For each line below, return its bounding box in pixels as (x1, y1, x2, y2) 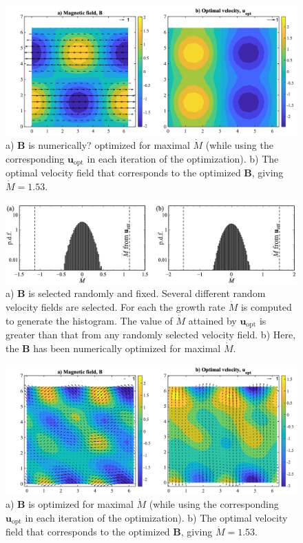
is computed (240, 300, 292, 314)
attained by (188, 313, 237, 327)
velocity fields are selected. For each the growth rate (6, 300, 225, 314)
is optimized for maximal (28, 497, 134, 511)
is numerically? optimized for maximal (28, 137, 190, 152)
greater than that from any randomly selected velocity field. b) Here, (6, 327, 296, 342)
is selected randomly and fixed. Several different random (28, 286, 266, 300)
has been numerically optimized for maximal (33, 340, 221, 355)
